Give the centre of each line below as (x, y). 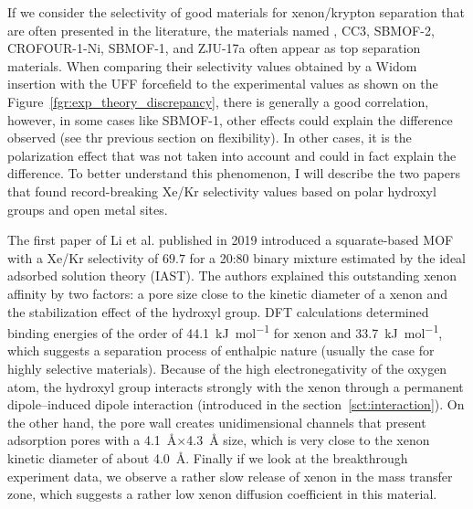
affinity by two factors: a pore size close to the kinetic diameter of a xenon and (228, 293)
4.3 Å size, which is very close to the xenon (308, 440)
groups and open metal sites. (88, 209)
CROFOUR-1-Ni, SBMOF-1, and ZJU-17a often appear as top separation (214, 48)
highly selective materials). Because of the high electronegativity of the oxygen (227, 368)
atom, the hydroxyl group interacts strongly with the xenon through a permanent (236, 386)
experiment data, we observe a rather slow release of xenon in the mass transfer (230, 476)
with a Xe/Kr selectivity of (83, 257)
